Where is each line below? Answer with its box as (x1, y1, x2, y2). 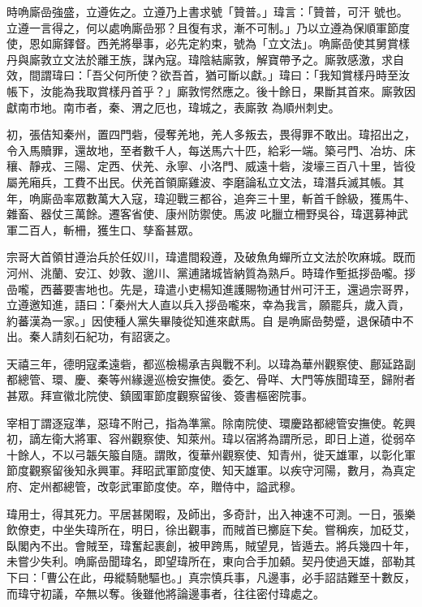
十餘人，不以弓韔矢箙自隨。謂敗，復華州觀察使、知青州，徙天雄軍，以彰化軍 (6, 446, 416, 463)
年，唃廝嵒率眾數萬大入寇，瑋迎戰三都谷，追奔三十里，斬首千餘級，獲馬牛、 (6, 189, 416, 206)
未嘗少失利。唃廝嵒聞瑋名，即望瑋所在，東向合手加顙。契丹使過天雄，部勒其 (6, 553, 416, 570)
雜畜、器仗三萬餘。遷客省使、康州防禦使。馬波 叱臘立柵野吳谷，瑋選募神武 (6, 205, 408, 222)
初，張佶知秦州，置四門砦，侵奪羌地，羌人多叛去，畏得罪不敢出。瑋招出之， (6, 126, 416, 143)
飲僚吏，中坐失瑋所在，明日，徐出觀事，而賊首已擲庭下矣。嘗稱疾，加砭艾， (6, 521, 416, 538)
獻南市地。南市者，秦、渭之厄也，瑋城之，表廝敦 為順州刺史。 (6, 98, 340, 115)
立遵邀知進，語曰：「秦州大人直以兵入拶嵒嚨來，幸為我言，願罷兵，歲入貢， (6, 296, 410, 313)
